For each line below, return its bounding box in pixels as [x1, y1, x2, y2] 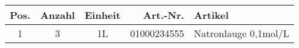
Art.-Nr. [143, 8, 184, 22]
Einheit [85, 8, 121, 22]
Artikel [194, 8, 229, 22]
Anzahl [40, 8, 75, 22]
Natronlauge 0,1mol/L [194, 26, 289, 40]
